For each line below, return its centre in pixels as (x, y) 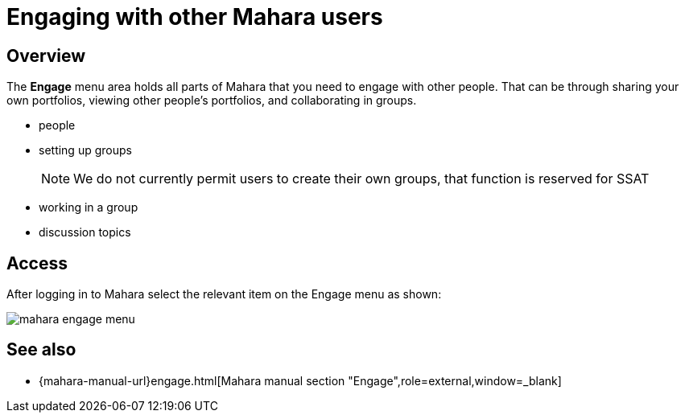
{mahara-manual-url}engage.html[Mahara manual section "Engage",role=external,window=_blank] (300, 380)
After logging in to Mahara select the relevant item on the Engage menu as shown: (224, 294)
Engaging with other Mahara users (195, 17)
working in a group (89, 207)
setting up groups (85, 150)
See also (41, 350)
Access (37, 263)
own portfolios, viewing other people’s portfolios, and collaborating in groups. (212, 101)
